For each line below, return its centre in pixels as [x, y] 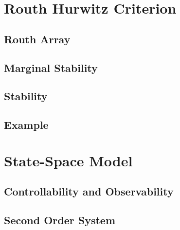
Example [26, 125]
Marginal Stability [51, 67]
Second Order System [60, 220]
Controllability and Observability [89, 191]
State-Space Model [68, 160]
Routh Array [37, 39]
